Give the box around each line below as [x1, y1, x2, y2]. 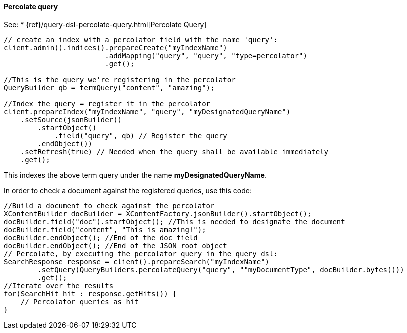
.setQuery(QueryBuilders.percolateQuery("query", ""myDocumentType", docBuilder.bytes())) [37, 265, 404, 274]
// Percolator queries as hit [20, 297, 139, 306]
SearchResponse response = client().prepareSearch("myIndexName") [4, 257, 270, 266]
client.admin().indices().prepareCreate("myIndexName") [4, 43, 227, 52]
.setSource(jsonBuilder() [20, 115, 122, 124]
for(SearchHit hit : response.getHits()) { [4, 289, 177, 298]
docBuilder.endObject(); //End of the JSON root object [4, 241, 227, 250]
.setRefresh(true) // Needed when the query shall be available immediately [20, 147, 329, 156]
